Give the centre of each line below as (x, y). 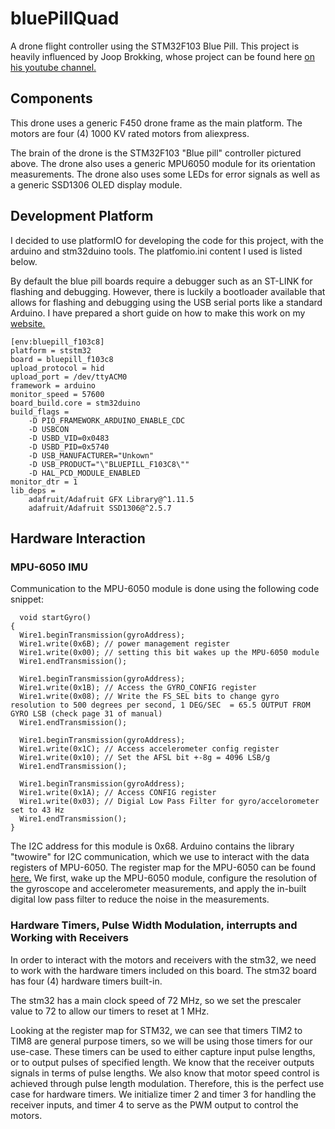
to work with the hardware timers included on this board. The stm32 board (163, 970)
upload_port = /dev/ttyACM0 (69, 377)
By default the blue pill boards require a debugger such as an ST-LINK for (161, 281)
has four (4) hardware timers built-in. (86, 981)
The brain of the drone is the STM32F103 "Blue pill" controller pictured (156, 153)
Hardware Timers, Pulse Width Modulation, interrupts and (154, 925)
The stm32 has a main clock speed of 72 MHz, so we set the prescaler (156, 1000)
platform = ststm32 (51, 350)
